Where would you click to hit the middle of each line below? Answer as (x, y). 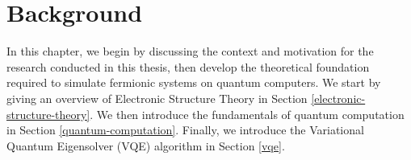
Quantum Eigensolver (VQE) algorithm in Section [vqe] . (146, 145)
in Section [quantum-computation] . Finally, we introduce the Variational (185, 130)
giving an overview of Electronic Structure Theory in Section (157, 98)
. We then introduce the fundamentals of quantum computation (247, 114)
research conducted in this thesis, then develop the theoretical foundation (188, 66)
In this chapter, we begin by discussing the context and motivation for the (190, 51)
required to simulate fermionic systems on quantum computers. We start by (194, 82)
